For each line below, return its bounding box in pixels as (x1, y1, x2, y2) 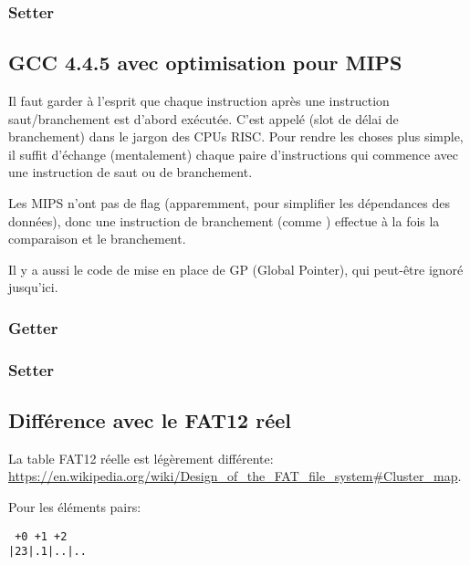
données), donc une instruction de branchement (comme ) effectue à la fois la (8, 211, 440, 230)
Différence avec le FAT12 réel (8, 406, 291, 434)
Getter (8, 316, 58, 339)
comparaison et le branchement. (8, 229, 186, 248)
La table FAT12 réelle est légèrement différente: (8, 448, 274, 467)
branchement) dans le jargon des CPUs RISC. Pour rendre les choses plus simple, (8, 127, 464, 146)
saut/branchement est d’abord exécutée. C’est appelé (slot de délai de (8, 109, 399, 128)
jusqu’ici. (8, 277, 58, 297)
